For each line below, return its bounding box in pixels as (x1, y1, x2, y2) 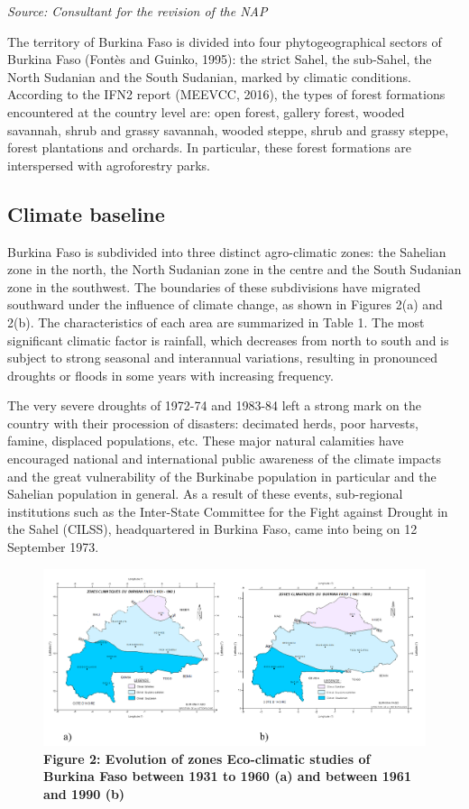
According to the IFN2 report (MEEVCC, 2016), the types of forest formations (7, 85, 446, 104)
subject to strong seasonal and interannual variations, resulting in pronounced (7, 348, 438, 367)
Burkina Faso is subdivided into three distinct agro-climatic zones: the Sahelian (7, 242, 446, 261)
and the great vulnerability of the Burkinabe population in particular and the (7, 466, 437, 485)
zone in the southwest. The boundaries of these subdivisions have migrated (7, 277, 421, 296)
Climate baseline (7, 199, 165, 227)
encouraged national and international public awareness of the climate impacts (7, 449, 442, 468)
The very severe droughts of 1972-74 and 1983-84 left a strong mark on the (7, 396, 421, 415)
